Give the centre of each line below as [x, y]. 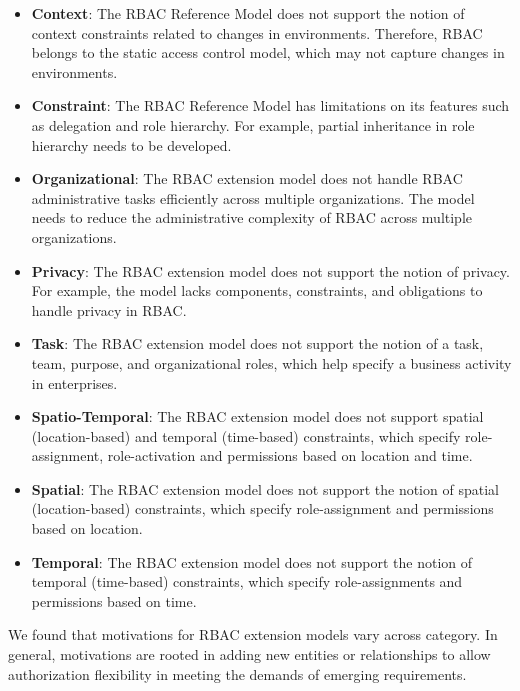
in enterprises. [74, 382]
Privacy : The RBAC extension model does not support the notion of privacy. [270, 270]
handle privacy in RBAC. [109, 309]
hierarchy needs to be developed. [131, 144]
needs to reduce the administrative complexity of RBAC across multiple [252, 217]
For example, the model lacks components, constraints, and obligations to [257, 290]
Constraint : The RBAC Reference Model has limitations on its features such [270, 105]
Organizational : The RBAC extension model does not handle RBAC [247, 178]
